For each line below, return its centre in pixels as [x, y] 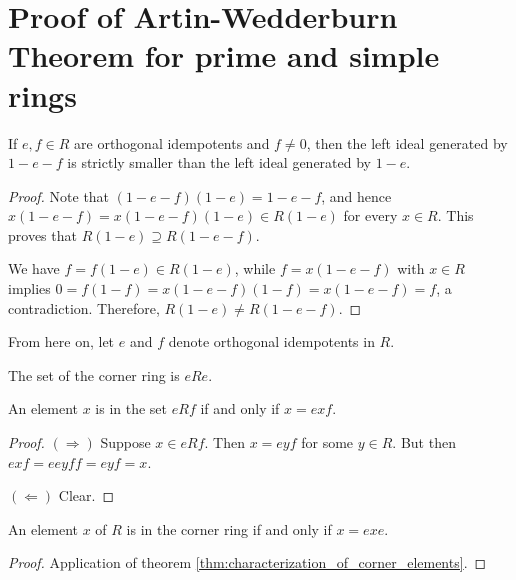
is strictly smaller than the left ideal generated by [219, 162]
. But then [424, 442]
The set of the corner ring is [94, 374]
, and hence [356, 195]
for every [370, 215]
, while [255, 268]
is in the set [131, 408]
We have [34, 268]
